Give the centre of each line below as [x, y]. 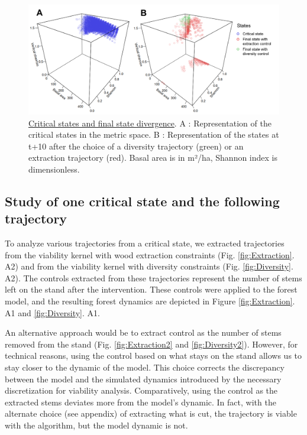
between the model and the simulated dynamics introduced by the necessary [143, 379]
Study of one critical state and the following [142, 201]
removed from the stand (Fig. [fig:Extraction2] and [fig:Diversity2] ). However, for [151, 344]
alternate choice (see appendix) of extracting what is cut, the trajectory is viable [151, 413]
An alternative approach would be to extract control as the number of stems [143, 332]
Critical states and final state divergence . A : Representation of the [150, 123]
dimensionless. [54, 169]
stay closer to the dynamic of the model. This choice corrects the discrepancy [145, 367]
